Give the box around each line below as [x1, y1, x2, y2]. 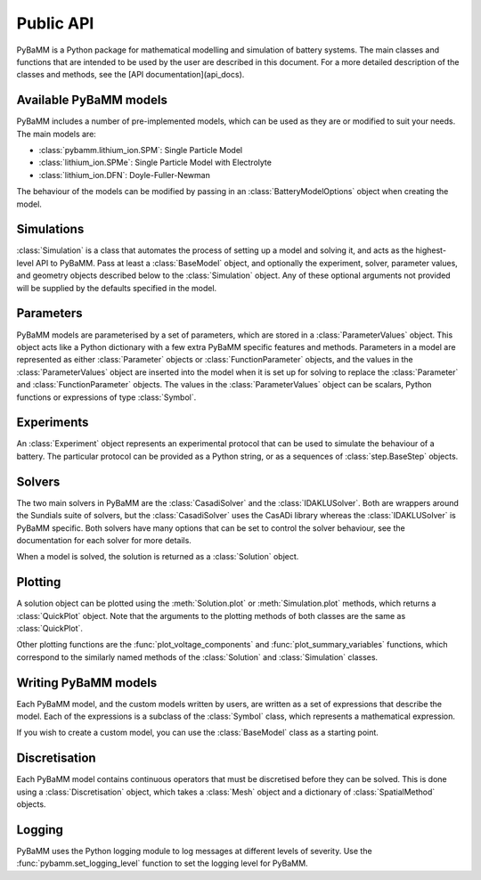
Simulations [16, 222, 85, 237]
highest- [415, 245, 447, 256]
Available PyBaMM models [16, 93, 168, 108]
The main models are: [16, 128, 97, 139]
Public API [16, 13, 94, 33]
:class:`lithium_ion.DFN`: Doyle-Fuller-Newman [38, 169, 211, 180]
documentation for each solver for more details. [16, 534, 192, 545]
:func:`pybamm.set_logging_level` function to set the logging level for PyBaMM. [16, 858, 308, 868]
